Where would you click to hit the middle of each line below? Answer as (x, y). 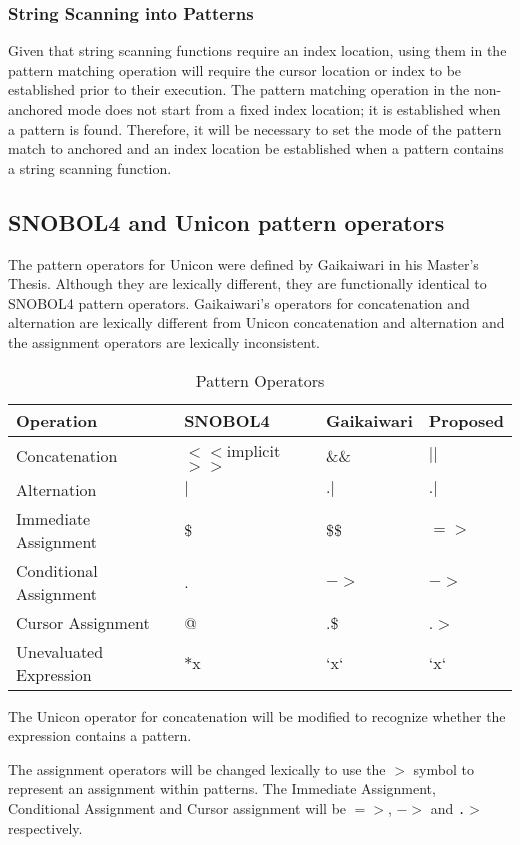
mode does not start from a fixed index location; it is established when (284, 109)
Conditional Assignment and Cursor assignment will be (177, 807)
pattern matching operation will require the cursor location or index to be (235, 69)
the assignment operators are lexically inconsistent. (164, 341)
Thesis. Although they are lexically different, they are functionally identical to (247, 283)
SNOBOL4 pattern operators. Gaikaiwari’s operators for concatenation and (239, 302)
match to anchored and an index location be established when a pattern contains (256, 148)
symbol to (443, 768)
